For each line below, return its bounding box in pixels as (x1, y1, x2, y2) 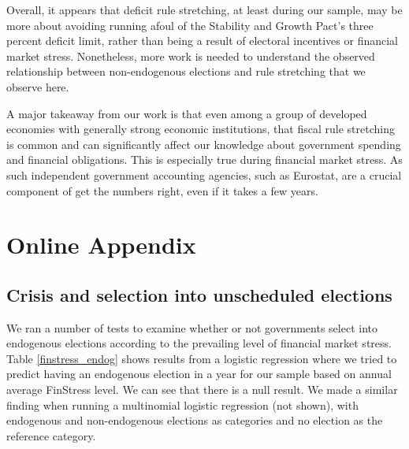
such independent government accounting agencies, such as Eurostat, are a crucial (6, 166, 402, 183)
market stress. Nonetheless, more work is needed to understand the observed (6, 47, 375, 64)
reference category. (6, 427, 96, 443)
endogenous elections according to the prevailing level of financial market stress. (6, 335, 392, 351)
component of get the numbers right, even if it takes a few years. (6, 182, 318, 199)
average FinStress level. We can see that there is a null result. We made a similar (6, 381, 398, 398)
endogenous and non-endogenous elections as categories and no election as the (6, 412, 383, 429)
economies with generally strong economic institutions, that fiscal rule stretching (6, 121, 395, 137)
